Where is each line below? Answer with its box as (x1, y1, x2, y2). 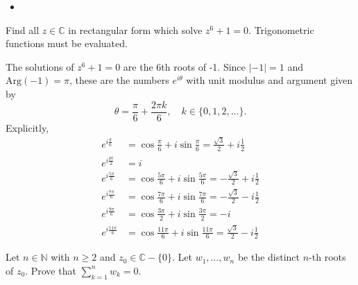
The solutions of (6, 59, 74, 74)
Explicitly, (6, 120, 49, 135)
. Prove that (25, 263, 76, 277)
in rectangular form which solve (68, 22, 203, 37)
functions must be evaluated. (6, 36, 128, 51)
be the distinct (237, 250, 300, 264)
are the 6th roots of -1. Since (123, 59, 246, 74)
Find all (6, 22, 40, 37)
